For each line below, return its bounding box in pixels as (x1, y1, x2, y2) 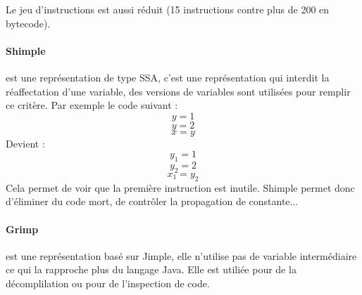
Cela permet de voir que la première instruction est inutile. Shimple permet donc (6, 180, 355, 195)
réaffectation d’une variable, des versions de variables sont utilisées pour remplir (6, 84, 351, 98)
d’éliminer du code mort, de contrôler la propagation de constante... (6, 194, 299, 209)
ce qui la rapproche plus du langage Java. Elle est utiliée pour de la (6, 262, 297, 277)
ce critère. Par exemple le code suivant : (6, 98, 178, 112)
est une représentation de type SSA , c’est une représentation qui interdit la (6, 70, 330, 84)
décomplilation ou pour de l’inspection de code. (6, 275, 210, 290)
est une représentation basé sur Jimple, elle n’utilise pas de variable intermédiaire (6, 248, 357, 263)
